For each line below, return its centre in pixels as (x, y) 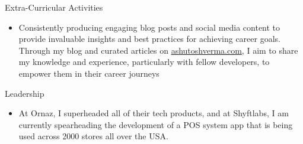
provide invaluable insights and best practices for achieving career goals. (149, 39)
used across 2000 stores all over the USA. (93, 136)
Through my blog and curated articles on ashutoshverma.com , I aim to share (158, 50)
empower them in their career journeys (89, 73)
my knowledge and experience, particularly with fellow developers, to (144, 62)
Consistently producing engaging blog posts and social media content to (149, 27)
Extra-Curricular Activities (54, 7)
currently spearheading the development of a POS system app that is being (156, 124)
